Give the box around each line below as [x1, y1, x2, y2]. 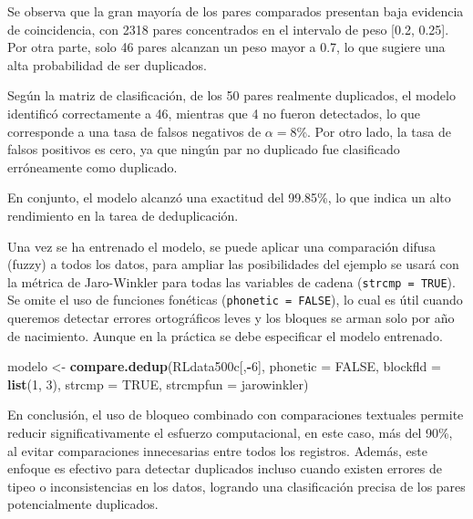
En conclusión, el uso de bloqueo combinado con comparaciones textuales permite [7, 405, 464, 424]
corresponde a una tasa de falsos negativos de [7, 121, 262, 140]
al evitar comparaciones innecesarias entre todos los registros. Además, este [7, 441, 427, 460]
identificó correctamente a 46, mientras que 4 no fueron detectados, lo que [7, 103, 420, 122]
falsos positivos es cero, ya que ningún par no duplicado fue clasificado [7, 140, 400, 159]
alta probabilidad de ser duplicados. [7, 55, 207, 74]
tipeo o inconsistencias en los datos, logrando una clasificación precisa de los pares [7, 476, 466, 495]
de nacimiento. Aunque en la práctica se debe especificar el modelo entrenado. [7, 326, 443, 345]
